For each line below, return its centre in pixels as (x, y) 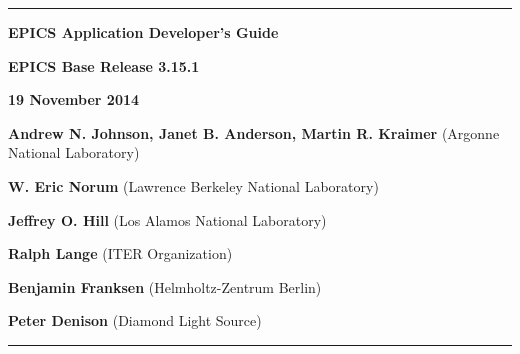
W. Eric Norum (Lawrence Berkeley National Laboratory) (193, 185)
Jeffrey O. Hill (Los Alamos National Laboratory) (167, 219)
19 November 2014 (74, 99)
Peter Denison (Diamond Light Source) (135, 320)
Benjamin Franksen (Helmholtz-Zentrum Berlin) (165, 286)
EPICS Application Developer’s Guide (143, 32)
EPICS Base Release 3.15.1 (104, 65)
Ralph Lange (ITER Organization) (120, 253)
